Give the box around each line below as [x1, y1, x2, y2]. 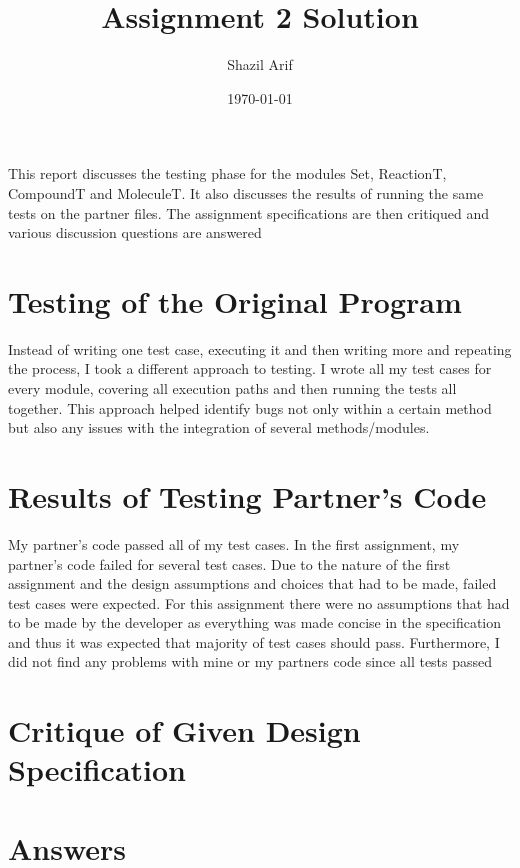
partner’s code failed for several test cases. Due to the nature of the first [8, 553, 451, 574]
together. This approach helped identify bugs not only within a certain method [8, 397, 492, 418]
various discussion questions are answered [8, 222, 262, 243]
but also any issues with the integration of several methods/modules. [8, 417, 430, 438]
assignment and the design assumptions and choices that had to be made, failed [8, 573, 497, 594]
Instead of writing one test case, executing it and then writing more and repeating [8, 338, 512, 359]
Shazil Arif [227, 54, 293, 75]
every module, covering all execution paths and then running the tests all [8, 378, 457, 398]
